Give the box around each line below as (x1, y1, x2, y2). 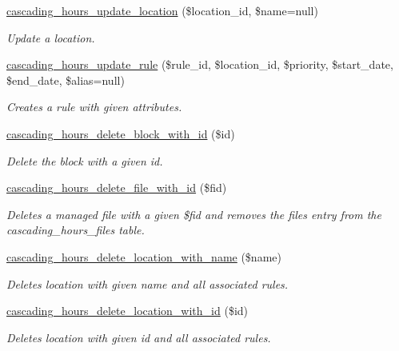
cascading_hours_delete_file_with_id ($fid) (6, 179, 227, 196)
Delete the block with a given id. (6, 152, 163, 169)
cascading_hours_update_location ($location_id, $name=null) (6, 2, 318, 18)
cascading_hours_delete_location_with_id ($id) (6, 302, 249, 319)
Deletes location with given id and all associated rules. (6, 329, 271, 345)
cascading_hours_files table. (6, 221, 145, 238)
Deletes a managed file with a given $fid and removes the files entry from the (6, 205, 381, 222)
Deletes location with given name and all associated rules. (6, 275, 289, 292)
